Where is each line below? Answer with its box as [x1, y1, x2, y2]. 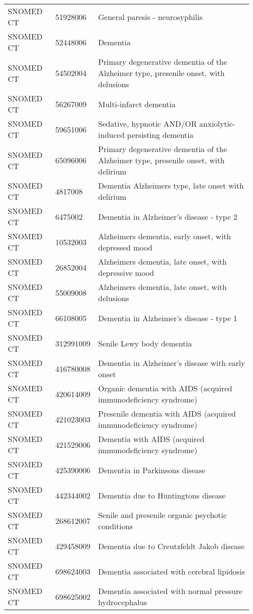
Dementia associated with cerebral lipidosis [98, 565, 245, 577]
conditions [98, 520, 133, 532]
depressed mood [98, 242, 153, 253]
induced [98, 129, 125, 140]
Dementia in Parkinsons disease [98, 464, 206, 476]
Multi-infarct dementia [98, 98, 176, 110]
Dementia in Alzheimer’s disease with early [98, 357, 245, 368]
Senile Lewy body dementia [98, 337, 192, 349]
